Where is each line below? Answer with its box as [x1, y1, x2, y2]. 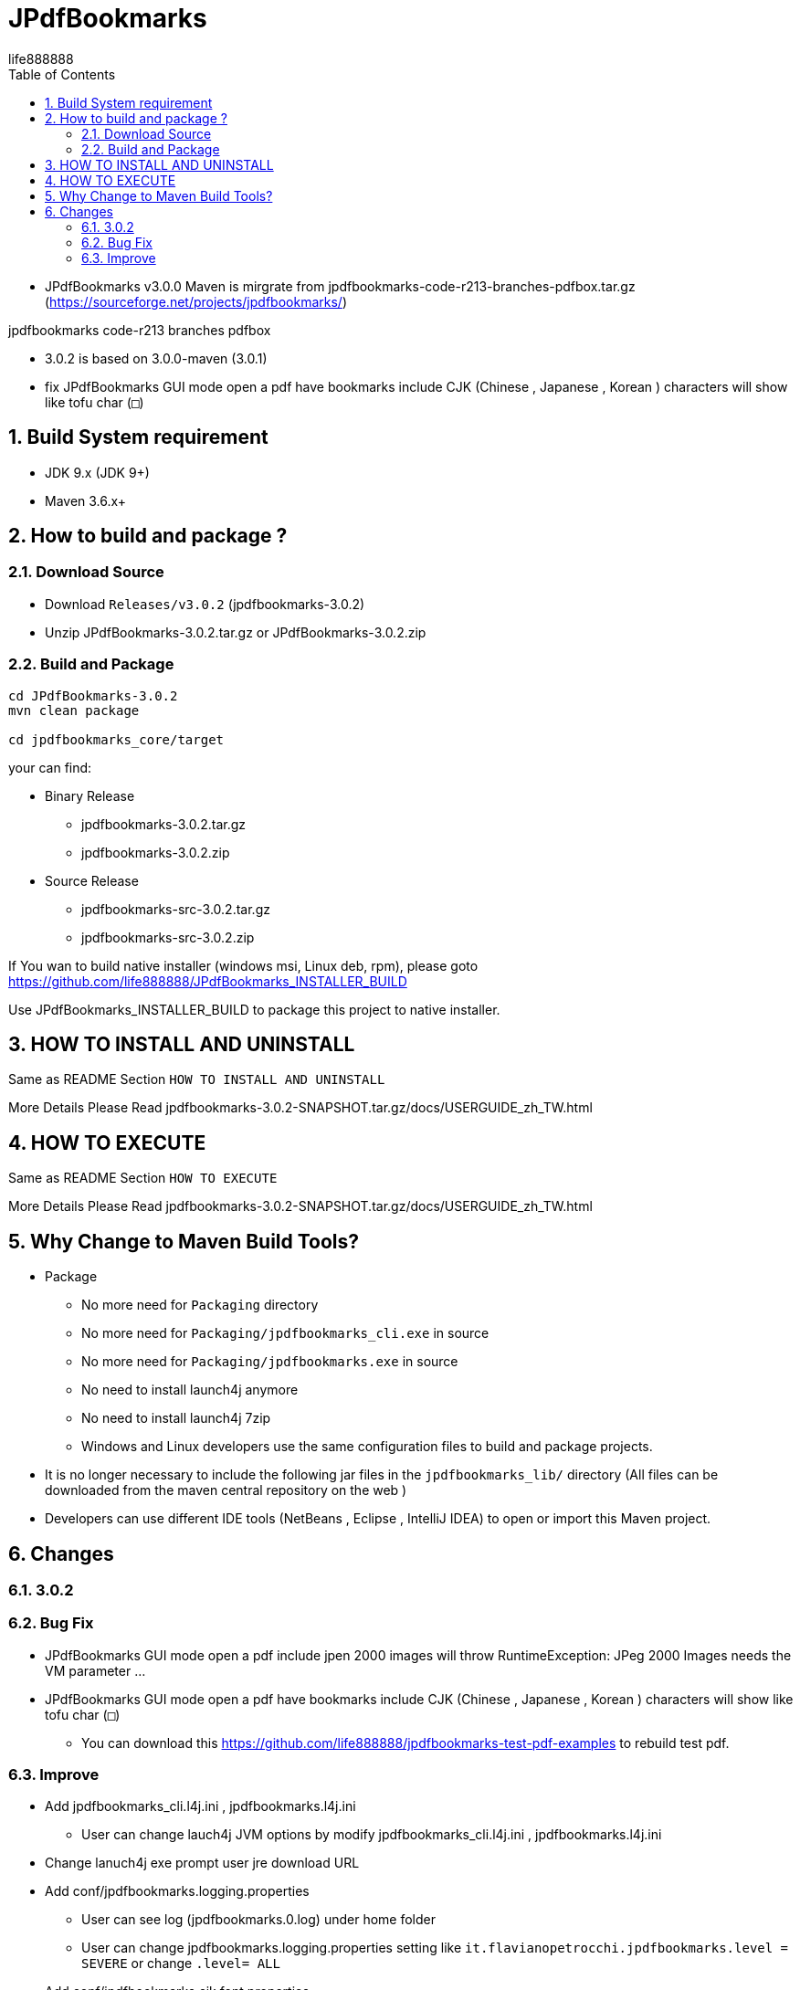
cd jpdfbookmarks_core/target [8, 732, 225, 747]
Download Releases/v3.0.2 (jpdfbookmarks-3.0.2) [45, 595, 365, 612]
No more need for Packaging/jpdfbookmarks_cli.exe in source [81, 1325, 489, 1342]
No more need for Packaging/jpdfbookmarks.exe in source [81, 1353, 458, 1370]
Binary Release [45, 787, 135, 804]
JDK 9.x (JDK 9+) [45, 464, 150, 480]
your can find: [8, 759, 92, 775]
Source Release [45, 872, 139, 889]
